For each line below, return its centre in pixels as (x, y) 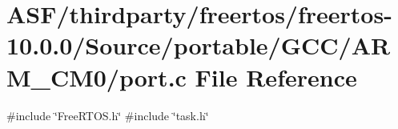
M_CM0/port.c (96, 77)
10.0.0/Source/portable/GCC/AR (199, 45)
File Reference (276, 77)
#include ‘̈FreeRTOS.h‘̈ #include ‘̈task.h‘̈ (108, 115)
